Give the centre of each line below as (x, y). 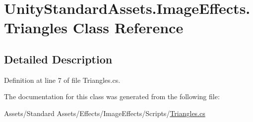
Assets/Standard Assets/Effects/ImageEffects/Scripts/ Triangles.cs (105, 113)
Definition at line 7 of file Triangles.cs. (62, 80)
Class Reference (128, 28)
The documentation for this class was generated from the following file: (112, 96)
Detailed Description (58, 59)
